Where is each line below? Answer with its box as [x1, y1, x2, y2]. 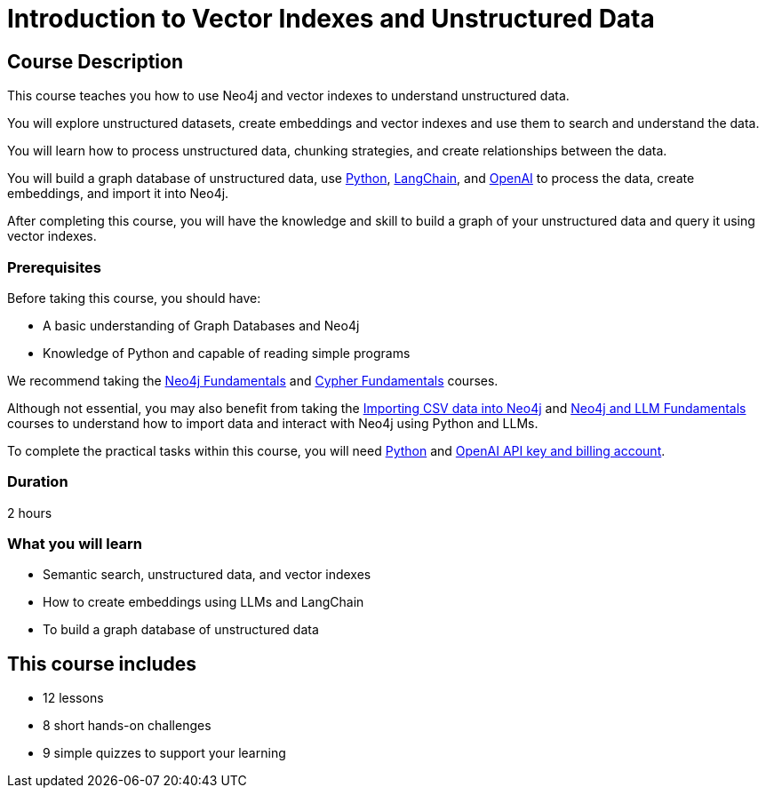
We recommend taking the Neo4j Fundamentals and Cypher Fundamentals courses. [7, 372, 499, 388]
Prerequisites [7, 258, 101, 276]
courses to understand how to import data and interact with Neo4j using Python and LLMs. [7, 415, 539, 431]
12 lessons [43, 690, 104, 706]
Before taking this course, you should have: [7, 290, 261, 306]
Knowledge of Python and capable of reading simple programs [43, 345, 411, 361]
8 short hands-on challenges [43, 718, 211, 734]
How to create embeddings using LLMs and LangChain [43, 594, 364, 610]
